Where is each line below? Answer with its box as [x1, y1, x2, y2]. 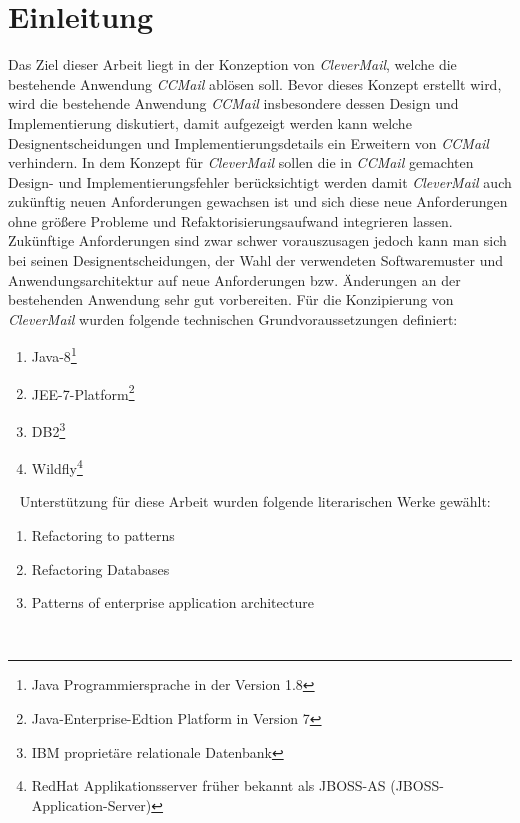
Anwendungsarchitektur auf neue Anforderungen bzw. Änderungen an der [8, 269, 461, 290]
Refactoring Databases [31, 558, 170, 579]
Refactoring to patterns [31, 525, 175, 546]
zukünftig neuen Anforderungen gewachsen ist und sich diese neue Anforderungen [8, 191, 508, 212]
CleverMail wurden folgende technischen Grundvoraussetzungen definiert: [8, 308, 458, 329]
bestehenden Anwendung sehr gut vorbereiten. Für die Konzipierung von [8, 289, 454, 310]
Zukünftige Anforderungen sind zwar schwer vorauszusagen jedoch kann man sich [8, 230, 507, 251]
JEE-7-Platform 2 [31, 380, 135, 404]
